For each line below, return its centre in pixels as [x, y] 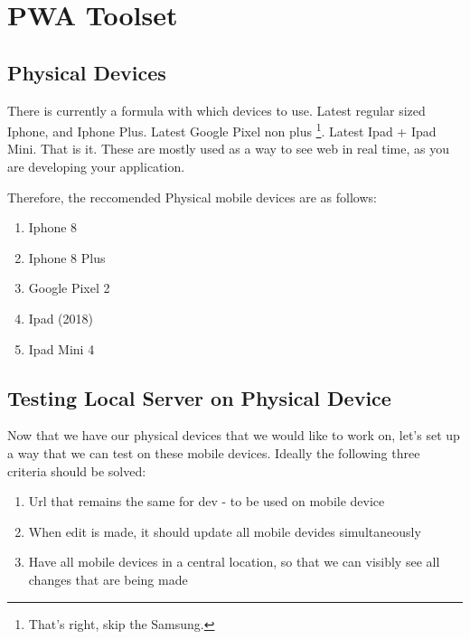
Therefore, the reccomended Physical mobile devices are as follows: [192, 197]
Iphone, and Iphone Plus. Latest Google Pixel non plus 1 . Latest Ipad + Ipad [222, 130]
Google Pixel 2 [69, 288]
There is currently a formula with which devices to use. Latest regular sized [216, 110]
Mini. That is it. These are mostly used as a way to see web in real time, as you [228, 149]
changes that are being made [108, 579]
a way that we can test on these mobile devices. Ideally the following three [214, 452]
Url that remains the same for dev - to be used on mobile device [207, 501]
